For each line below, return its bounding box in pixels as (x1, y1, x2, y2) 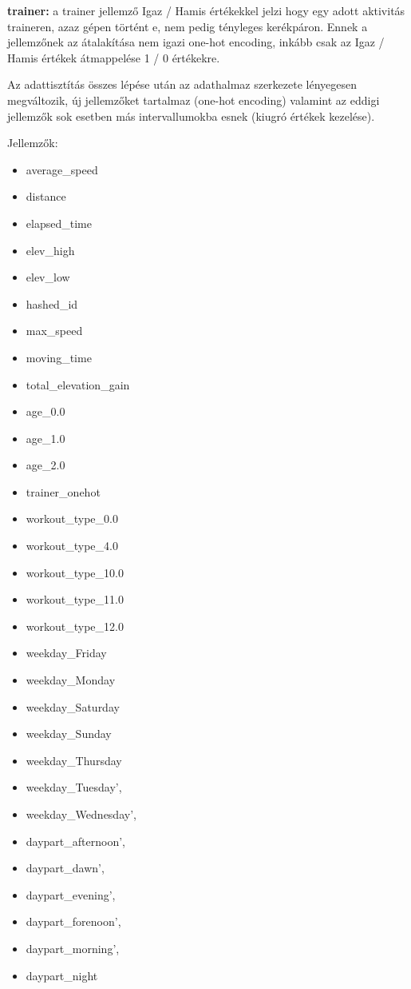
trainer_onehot (26, 483, 101, 500)
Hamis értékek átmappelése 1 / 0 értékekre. (7, 49, 220, 66)
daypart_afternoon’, (26, 832, 125, 849)
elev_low (26, 269, 70, 285)
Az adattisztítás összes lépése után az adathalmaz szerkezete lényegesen (7, 76, 358, 93)
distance (26, 188, 66, 205)
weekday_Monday (26, 672, 116, 688)
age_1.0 (26, 429, 65, 446)
